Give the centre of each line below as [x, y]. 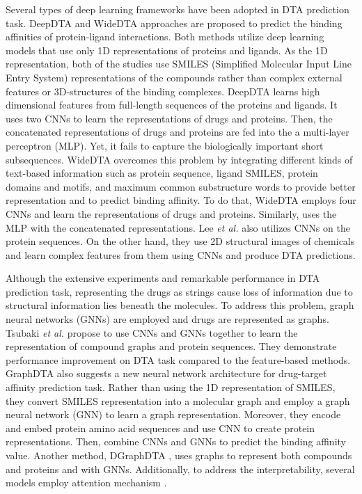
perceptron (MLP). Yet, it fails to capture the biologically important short [165, 145]
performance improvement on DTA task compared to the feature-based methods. [178, 359]
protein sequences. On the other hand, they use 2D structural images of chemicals [180, 241]
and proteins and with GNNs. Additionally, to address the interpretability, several [180, 469]
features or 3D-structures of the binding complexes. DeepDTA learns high [163, 91]
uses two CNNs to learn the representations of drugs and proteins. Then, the [169, 118]
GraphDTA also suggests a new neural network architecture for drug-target [166, 373]
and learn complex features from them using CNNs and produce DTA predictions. [181, 254]
